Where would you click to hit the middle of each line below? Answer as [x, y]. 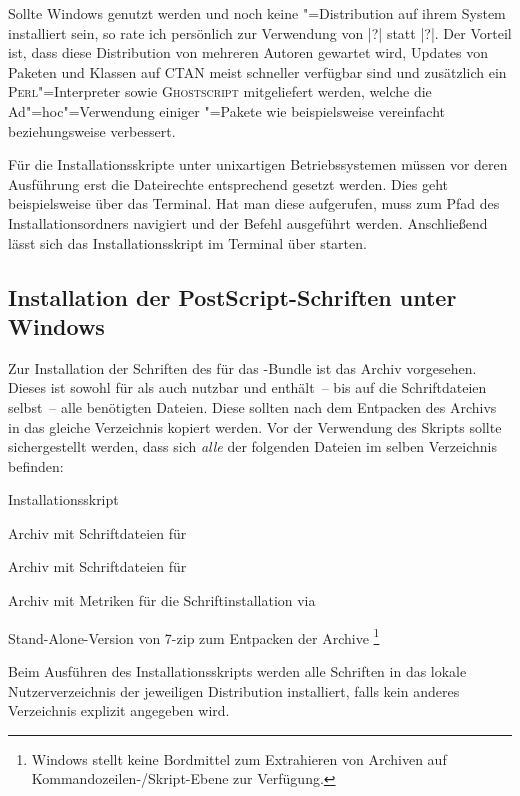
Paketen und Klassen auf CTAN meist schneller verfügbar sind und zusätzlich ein [257, 71]
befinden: [36, 465]
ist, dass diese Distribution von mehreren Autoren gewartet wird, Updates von [248, 52]
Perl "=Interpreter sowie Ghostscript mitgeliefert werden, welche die [220, 91]
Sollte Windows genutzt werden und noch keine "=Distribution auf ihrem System [257, 13]
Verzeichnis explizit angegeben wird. [119, 710]
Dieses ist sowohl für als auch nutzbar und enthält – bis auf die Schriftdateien [247, 387]
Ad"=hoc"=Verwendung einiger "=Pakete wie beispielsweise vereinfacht [227, 110]
